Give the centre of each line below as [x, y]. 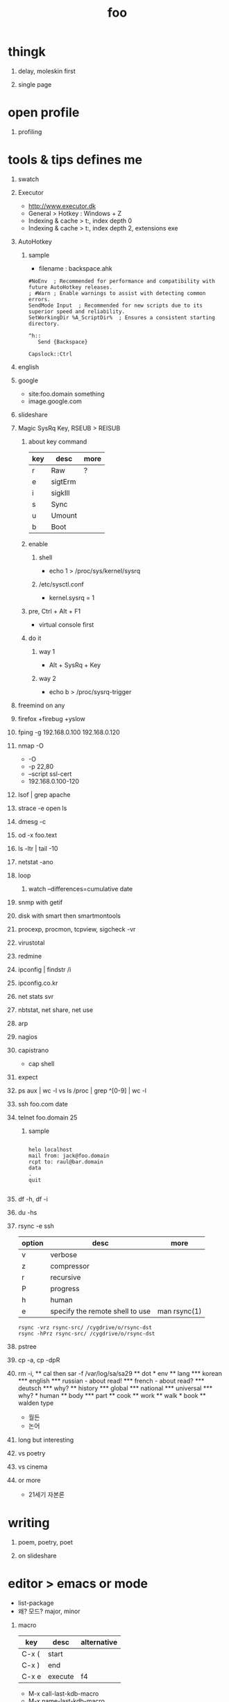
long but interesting [46, 1440]
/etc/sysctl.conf [61, 584]
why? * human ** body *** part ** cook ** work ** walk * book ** [112, 1395]
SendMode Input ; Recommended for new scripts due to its [116, 305]
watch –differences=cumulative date [80, 888]
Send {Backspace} [63, 342]
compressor [70, 1266]
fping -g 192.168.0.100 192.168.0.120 [69, 732]
